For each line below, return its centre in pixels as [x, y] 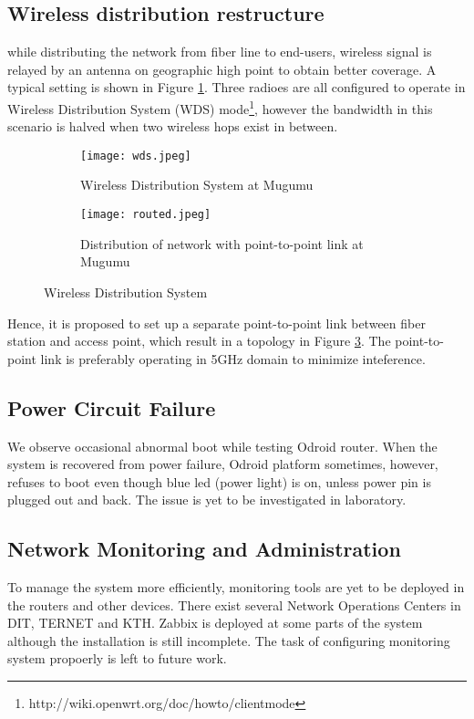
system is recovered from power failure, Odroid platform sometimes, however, [223, 464]
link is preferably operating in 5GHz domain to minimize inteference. [233, 358]
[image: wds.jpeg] [136, 156]
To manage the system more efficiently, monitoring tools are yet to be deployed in [236, 587]
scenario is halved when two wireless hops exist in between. [173, 126]
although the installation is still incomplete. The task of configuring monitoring [229, 640]
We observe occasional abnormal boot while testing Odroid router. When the [222, 446]
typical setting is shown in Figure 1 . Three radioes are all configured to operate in [237, 87]
